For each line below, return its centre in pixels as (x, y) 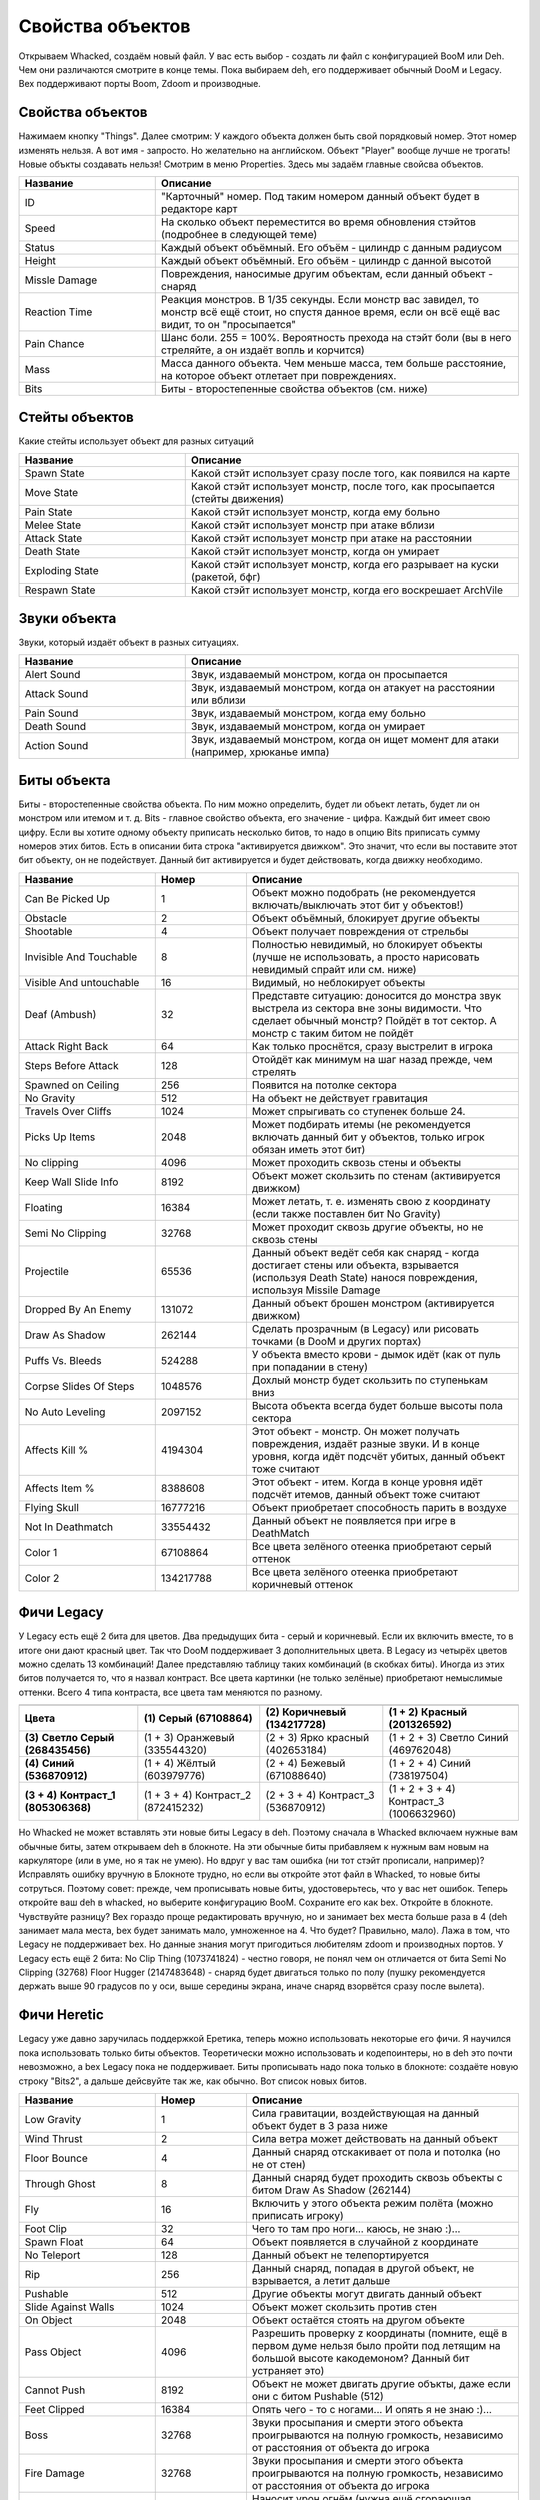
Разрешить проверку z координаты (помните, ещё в (379, 2333)
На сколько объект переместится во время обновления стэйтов (318, 222)
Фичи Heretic (61, 2015)
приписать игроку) (297, 2215)
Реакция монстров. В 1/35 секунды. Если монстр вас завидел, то (320, 300)
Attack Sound (56, 694)
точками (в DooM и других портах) (336, 1341)
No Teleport (52, 2255)
